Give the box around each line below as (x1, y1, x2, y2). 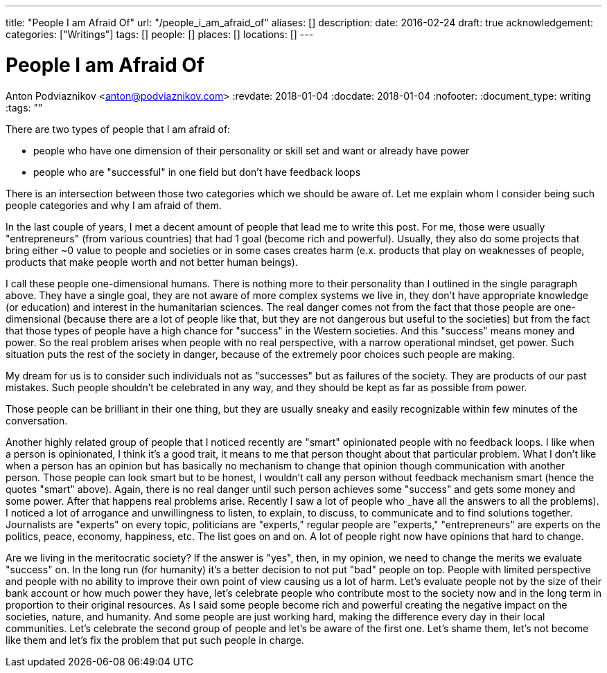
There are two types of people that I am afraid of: (6, 123, 231, 135)
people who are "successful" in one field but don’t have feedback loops (33, 165, 361, 178)
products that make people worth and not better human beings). (6, 255, 298, 268)
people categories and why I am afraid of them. (6, 199, 222, 211)
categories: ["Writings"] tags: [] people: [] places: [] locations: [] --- (6, 28, 314, 40)
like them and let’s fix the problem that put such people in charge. (6, 634, 304, 646)
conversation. (6, 414, 68, 427)
